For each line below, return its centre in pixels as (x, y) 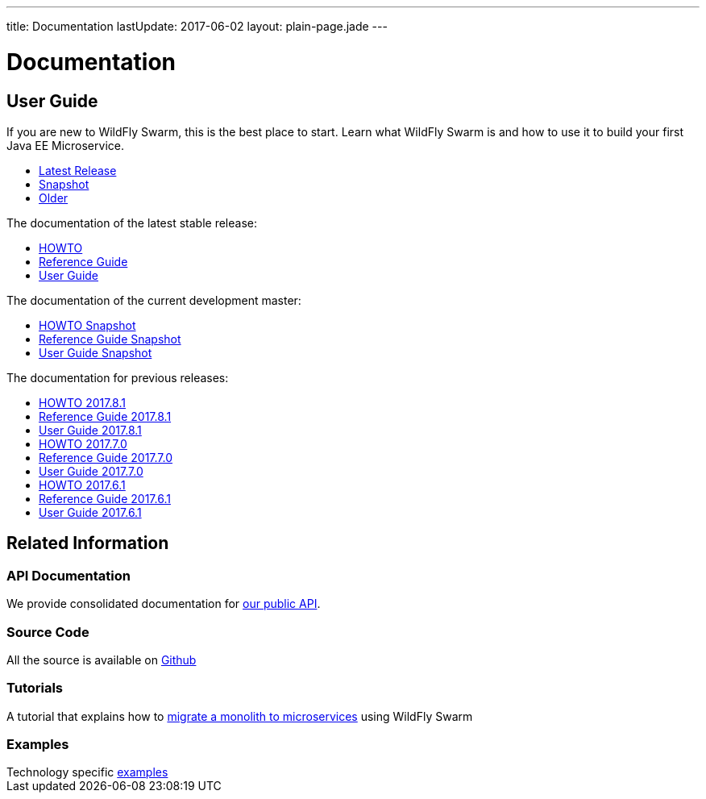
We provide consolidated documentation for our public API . (164, 604)
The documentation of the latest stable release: (132, 223)
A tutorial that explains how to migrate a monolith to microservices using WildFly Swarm (240, 716)
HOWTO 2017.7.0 (83, 443)
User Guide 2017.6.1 (90, 512)
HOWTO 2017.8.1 (82, 402)
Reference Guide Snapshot (110, 339)
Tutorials (35, 688)
